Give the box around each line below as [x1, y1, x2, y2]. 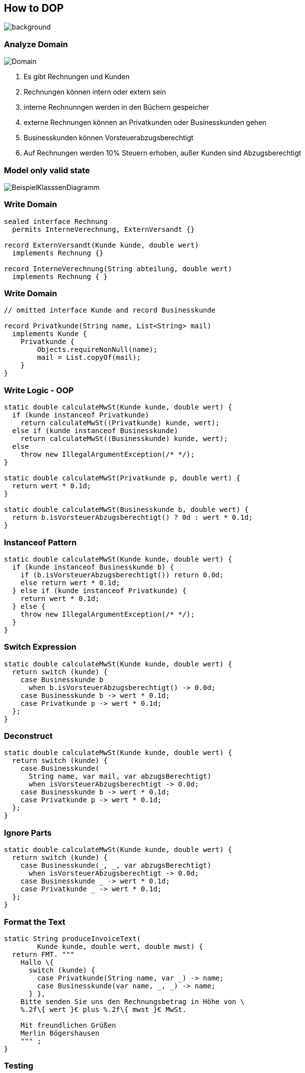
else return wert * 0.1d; [20, 578, 121, 587]
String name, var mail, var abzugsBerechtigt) [29, 772, 212, 781]
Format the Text [4, 916, 65, 927]
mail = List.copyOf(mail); [37, 353, 141, 362]
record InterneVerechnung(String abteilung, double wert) [4, 264, 232, 273]
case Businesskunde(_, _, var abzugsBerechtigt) [20, 861, 212, 870]
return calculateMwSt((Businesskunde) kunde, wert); [20, 435, 228, 443]
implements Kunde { [12, 330, 87, 338]
